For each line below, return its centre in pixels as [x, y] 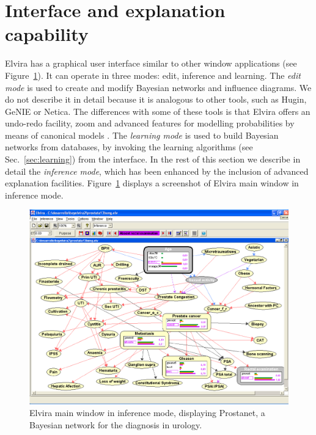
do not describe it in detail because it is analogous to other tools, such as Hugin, [156, 99]
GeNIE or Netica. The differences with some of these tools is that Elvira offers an [158, 111]
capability [47, 34]
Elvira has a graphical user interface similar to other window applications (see [151, 63]
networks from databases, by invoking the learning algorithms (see [129, 147]
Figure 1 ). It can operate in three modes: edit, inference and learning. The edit [153, 75]
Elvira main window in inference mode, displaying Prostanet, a [147, 413]
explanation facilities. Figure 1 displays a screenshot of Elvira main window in [152, 183]
